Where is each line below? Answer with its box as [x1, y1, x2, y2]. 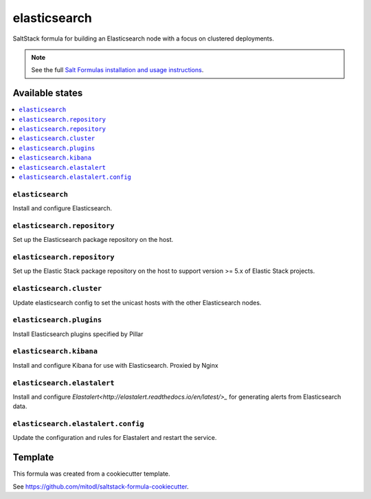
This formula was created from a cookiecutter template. [12, 469, 171, 478]
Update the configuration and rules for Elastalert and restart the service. [12, 434, 217, 442]
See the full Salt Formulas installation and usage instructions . [31, 66, 204, 74]
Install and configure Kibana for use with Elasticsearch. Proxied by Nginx [12, 361, 219, 369]
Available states [12, 87, 83, 99]
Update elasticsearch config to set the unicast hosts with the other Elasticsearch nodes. [12, 298, 262, 307]
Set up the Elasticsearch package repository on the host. [12, 236, 174, 244]
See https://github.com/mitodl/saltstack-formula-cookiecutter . [12, 482, 189, 491]
